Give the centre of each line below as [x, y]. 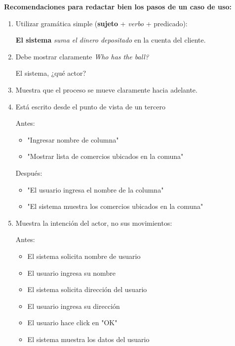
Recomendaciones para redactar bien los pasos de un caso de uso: [118, 6]
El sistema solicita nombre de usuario [84, 256]
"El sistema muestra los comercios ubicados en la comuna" [115, 206]
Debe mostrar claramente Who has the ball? [82, 56]
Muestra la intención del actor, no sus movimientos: [94, 222]
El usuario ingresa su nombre [71, 272]
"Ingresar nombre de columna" [73, 139]
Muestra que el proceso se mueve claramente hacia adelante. [106, 89]
